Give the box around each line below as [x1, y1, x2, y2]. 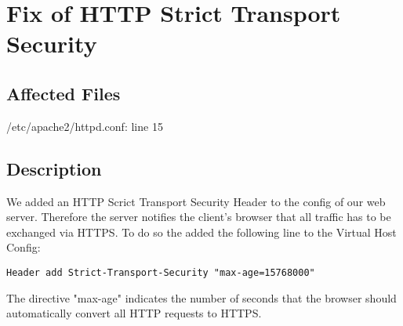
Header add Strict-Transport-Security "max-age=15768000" [6, 266, 315, 278]
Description [6, 156, 102, 180]
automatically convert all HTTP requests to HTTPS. [6, 305, 262, 321]
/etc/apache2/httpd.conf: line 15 [6, 118, 163, 134]
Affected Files [6, 81, 121, 105]
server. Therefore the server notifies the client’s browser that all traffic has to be [6, 208, 391, 225]
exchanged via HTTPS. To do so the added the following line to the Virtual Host [6, 223, 397, 240]
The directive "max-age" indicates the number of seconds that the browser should [6, 289, 397, 306]
